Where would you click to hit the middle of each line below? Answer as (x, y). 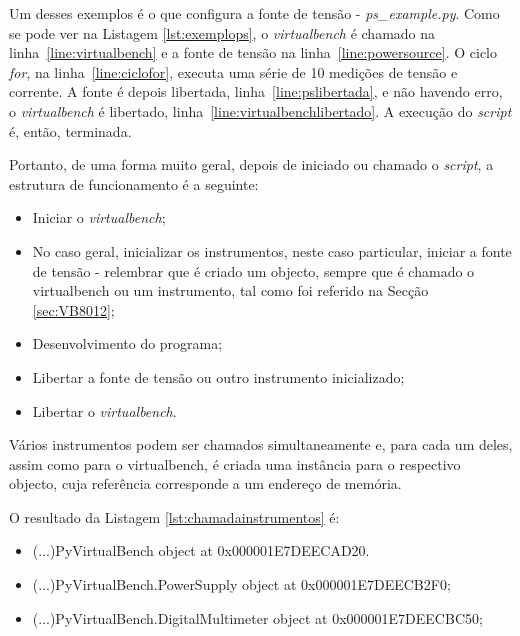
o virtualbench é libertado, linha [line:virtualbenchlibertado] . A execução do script (260, 110)
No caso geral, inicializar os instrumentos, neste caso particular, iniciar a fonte (272, 250)
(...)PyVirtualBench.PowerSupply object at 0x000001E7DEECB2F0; (241, 584)
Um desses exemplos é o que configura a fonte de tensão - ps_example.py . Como (254, 13)
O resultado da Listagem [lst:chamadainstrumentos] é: (174, 516)
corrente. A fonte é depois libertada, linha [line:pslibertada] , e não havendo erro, (256, 91)
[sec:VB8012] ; (73, 309)
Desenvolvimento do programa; (127, 343)
